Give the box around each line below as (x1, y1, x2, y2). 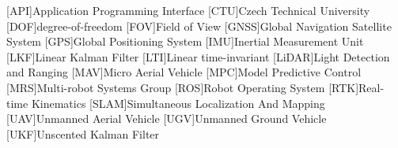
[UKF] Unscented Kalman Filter (6, 125, 160, 142)
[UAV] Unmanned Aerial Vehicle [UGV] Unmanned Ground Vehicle (6, 110, 327, 127)
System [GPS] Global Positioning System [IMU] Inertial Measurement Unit (6, 33, 364, 50)
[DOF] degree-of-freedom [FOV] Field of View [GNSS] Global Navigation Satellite (6, 17, 392, 34)
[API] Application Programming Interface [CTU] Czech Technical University (6, 2, 370, 18)
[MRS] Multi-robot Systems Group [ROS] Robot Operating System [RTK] (6, 79, 359, 95)
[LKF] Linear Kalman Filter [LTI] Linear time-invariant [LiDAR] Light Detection (6, 48, 390, 65)
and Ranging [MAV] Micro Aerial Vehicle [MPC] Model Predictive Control (6, 64, 362, 80)
